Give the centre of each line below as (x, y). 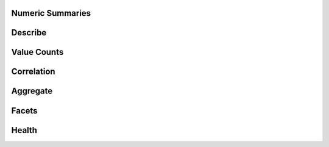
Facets (24, 111)
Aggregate (32, 91)
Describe (29, 33)
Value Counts (37, 52)
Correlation (33, 72)
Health (24, 130)
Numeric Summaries (51, 13)
